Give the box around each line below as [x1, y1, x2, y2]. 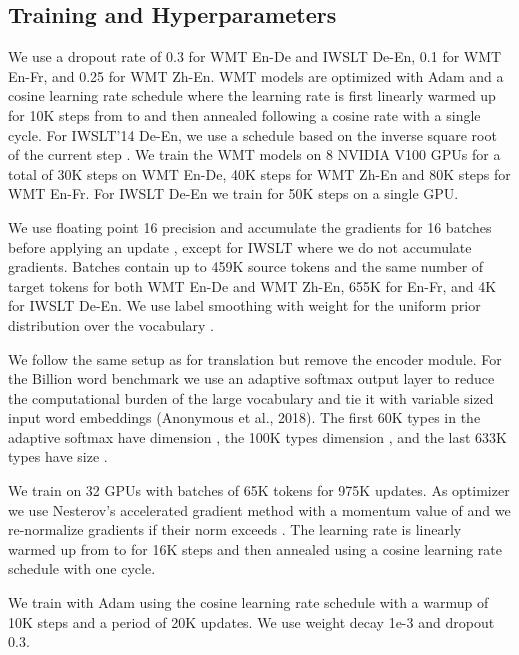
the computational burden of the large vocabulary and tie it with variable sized [8, 387, 494, 408]
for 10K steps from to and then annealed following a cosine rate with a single [8, 104, 481, 125]
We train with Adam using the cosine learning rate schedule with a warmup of [8, 592, 489, 613]
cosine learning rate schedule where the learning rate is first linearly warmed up [8, 85, 496, 106]
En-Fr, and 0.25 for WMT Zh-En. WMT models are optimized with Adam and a [8, 65, 504, 86]
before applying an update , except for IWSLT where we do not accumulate [8, 236, 472, 257]
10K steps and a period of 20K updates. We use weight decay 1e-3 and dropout [8, 611, 495, 632]
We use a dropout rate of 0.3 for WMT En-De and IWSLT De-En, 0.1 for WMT [8, 46, 502, 67]
